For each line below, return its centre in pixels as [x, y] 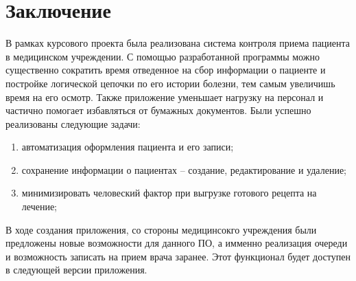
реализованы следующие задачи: [73, 123]
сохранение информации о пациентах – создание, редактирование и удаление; [184, 169]
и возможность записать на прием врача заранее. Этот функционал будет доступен [178, 256]
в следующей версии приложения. [76, 270]
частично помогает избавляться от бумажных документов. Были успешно [158, 110]
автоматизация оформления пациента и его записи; [128, 147]
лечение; [39, 206]
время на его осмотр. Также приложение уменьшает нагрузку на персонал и [165, 97]
